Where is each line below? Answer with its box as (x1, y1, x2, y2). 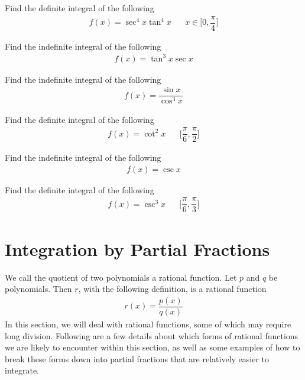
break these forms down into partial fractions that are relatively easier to (5, 352, 270, 365)
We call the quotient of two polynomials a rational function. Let (5, 271, 237, 283)
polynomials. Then (5, 282, 72, 295)
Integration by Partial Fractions (5, 236, 270, 261)
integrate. (5, 364, 39, 376)
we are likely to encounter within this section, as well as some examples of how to (5, 341, 300, 353)
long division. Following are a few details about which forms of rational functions (5, 329, 298, 342)
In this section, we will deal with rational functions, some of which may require (5, 317, 291, 330)
